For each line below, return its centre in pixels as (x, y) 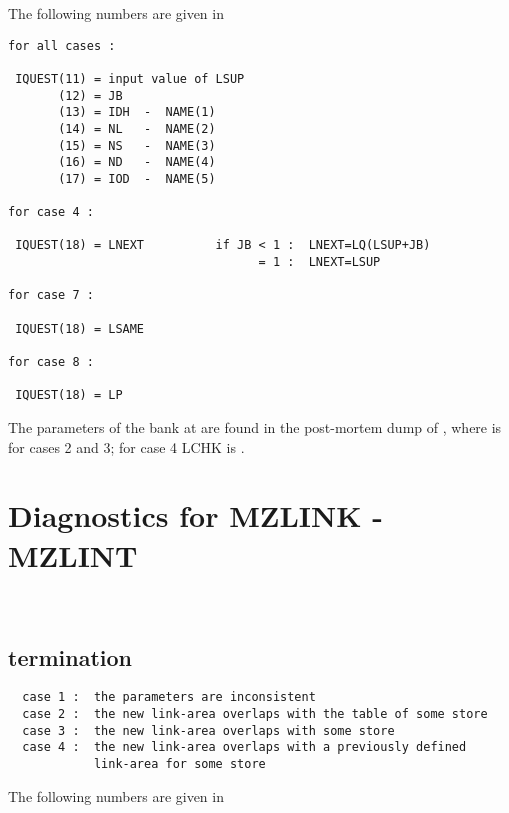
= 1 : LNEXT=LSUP (319, 262)
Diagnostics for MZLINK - (195, 515)
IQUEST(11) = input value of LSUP (130, 78)
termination (70, 656)
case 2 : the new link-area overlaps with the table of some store (255, 713)
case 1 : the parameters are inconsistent (169, 697)
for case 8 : (51, 362)
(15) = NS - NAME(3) (137, 145)
